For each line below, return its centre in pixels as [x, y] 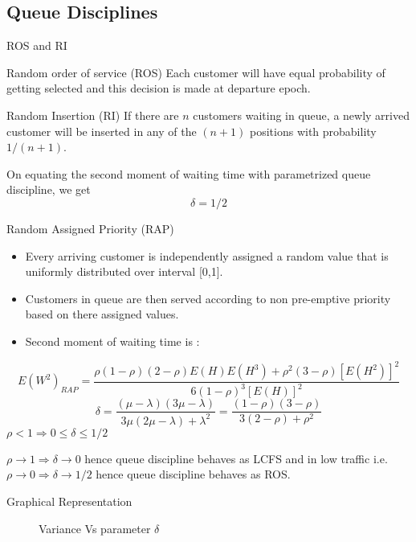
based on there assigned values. [102, 314]
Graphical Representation [69, 501]
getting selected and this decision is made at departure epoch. [159, 88]
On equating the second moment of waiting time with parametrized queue [189, 173]
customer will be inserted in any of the [102, 131]
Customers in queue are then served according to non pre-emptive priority [208, 298]
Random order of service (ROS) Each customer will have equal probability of [196, 72]
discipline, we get [49, 189]
